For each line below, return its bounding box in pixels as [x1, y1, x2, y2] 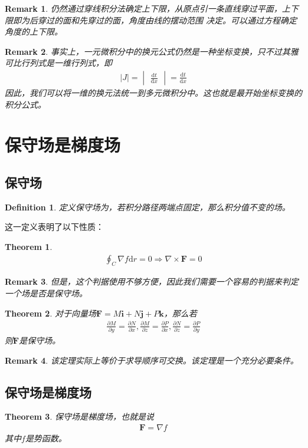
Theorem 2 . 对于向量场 [5, 307, 96, 319]
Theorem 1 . [5, 240, 53, 252]
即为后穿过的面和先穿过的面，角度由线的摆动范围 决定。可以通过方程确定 [12, 14, 297, 26]
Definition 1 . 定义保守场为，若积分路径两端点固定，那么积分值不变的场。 [5, 200, 290, 213]
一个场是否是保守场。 [5, 286, 87, 299]
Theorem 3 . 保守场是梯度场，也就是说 [5, 410, 154, 423]
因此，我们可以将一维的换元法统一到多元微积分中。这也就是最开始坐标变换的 [5, 87, 302, 98]
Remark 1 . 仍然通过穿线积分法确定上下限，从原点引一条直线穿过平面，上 [5, 2, 290, 14]
